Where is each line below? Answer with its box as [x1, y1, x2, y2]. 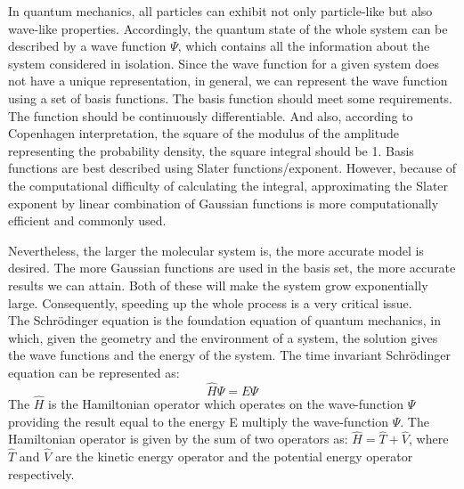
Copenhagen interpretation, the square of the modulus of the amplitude [8, 124, 399, 143]
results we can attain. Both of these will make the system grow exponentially [8, 275, 428, 294]
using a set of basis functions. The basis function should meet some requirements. [8, 88, 452, 107]
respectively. [8, 464, 75, 483]
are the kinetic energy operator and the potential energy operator [54, 447, 413, 466]
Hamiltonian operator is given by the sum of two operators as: [8, 429, 348, 448]
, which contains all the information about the [177, 37, 430, 55]
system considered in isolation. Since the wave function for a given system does [8, 53, 439, 72]
